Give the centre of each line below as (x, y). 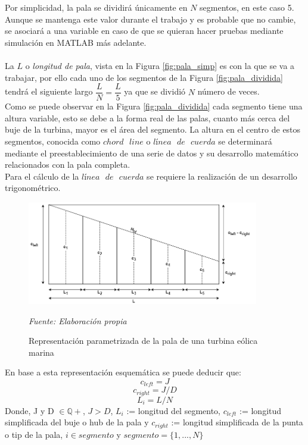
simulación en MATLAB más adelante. (76, 42)
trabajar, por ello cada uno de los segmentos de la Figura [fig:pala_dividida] (144, 77)
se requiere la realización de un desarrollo (222, 176)
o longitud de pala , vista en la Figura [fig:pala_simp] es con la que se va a (160, 65)
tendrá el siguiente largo (49, 91)
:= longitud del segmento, (173, 410)
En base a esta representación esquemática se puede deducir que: (123, 372)
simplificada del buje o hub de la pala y (77, 422)
